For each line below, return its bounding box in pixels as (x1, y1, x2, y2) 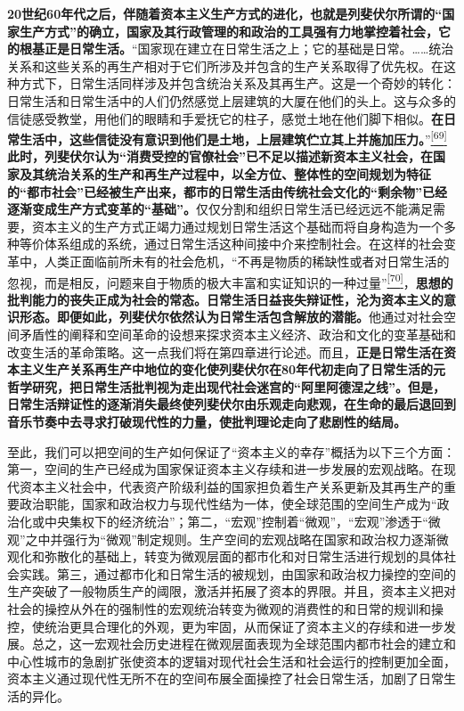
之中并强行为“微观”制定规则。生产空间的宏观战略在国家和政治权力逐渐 (25, 529, 436, 548)
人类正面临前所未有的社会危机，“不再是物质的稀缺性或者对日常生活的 (44, 251, 450, 270)
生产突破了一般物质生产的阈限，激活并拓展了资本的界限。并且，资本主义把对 (7, 582, 456, 601)
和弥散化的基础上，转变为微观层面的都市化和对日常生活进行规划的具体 (31, 547, 444, 566)
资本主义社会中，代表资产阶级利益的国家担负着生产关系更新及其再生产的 (19, 477, 444, 495)
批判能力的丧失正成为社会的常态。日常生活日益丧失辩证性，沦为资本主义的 (7, 290, 444, 308)
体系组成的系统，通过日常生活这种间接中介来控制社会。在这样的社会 (44, 234, 444, 253)
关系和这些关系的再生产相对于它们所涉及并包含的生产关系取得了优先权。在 (7, 56, 444, 75)
